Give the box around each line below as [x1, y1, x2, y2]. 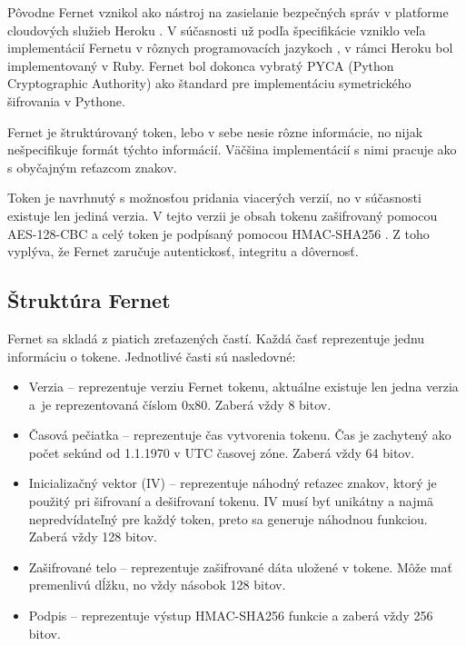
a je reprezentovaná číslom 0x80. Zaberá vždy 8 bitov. [28, 394, 332, 413]
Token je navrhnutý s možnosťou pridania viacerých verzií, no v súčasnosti [7, 188, 421, 207]
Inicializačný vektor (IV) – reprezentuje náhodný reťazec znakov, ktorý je [28, 473, 437, 492]
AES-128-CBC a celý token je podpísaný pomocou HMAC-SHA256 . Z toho [7, 224, 430, 243]
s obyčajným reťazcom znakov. [7, 157, 177, 176]
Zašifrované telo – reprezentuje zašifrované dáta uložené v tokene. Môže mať [28, 557, 452, 576]
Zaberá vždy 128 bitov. [28, 527, 158, 546]
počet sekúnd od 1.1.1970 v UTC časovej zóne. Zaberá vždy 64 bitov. [28, 442, 415, 462]
